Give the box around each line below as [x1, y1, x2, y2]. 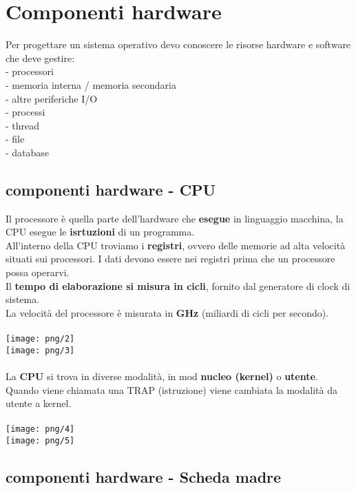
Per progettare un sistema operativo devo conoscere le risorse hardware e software [6, 37, 351, 52]
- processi [6, 105, 45, 119]
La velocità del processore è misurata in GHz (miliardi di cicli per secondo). [6, 305, 329, 320]
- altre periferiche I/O [6, 91, 98, 105]
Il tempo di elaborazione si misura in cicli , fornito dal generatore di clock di [6, 278, 350, 293]
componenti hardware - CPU [6, 178, 216, 200]
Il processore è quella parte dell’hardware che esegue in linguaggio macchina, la [6, 211, 344, 225]
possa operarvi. [6, 265, 70, 280]
